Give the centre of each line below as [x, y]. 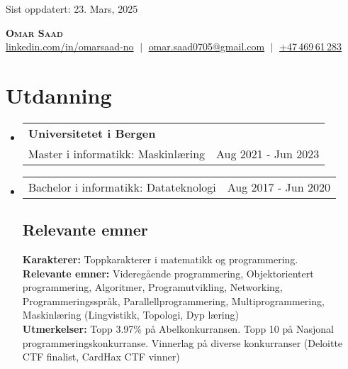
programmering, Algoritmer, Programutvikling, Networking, [152, 287]
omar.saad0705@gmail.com [207, 46]
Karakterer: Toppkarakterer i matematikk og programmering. [160, 259]
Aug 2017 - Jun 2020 [279, 187]
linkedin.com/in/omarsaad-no [70, 46]
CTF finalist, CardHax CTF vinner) [101, 357]
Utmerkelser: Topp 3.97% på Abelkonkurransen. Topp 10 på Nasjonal [178, 329]
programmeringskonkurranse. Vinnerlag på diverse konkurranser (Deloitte [183, 342]
